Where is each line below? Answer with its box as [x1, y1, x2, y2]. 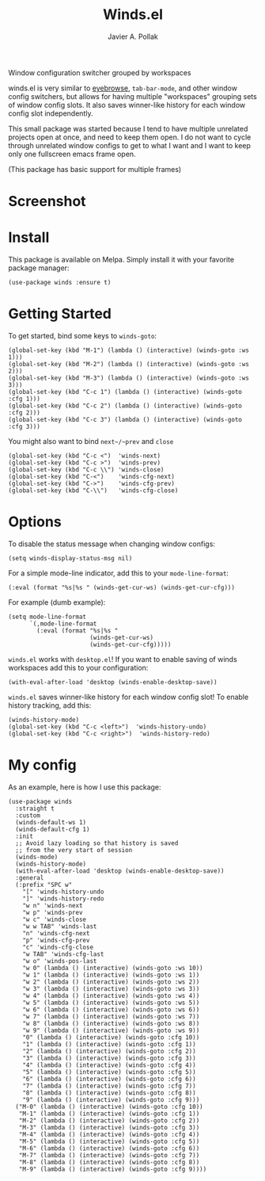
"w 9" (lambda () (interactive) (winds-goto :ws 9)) [22, 1026, 200, 1034]
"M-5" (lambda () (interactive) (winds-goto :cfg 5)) [18, 1137, 200, 1145]
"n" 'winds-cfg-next [22, 929, 90, 937]
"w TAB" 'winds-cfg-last [22, 950, 104, 958]
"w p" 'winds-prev [22, 908, 83, 916]
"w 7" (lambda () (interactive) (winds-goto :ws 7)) [22, 1012, 200, 1020]
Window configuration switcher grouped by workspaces [8, 67, 191, 77]
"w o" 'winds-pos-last [22, 957, 97, 965]
